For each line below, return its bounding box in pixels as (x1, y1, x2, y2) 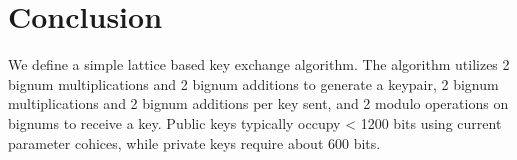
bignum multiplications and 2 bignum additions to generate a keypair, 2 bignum (8, 73, 499, 94)
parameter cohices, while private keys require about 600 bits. (8, 132, 381, 153)
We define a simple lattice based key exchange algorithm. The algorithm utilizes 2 (8, 54, 510, 75)
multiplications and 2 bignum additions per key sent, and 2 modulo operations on (8, 93, 509, 114)
